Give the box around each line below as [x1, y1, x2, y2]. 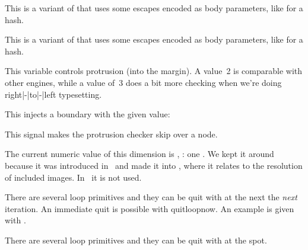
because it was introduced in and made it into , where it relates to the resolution [5, 159, 303, 171]
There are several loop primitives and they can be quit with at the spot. [5, 233, 267, 246]
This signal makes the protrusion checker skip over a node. [5, 127, 218, 140]
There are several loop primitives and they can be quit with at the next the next [5, 191, 297, 203]
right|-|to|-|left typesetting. [5, 88, 102, 100]
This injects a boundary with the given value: [5, 108, 170, 120]
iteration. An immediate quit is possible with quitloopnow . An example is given [5, 202, 294, 214]
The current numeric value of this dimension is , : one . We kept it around [5, 148, 274, 160]
